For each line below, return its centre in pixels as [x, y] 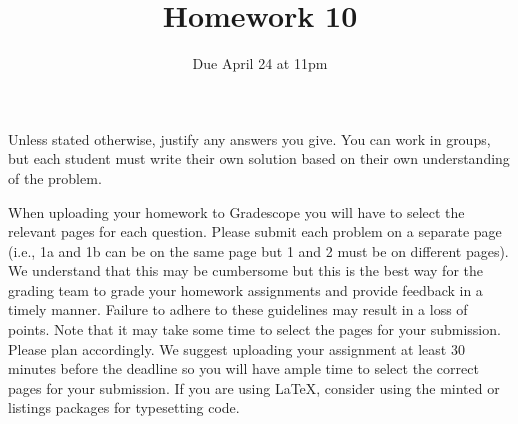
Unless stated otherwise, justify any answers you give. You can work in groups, [249, 138]
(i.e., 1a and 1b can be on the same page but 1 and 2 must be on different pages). [258, 250]
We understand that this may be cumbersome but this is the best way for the [246, 270]
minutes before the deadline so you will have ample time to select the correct [243, 368]
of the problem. [55, 177]
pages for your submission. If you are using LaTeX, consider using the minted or [254, 387]
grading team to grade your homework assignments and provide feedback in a [245, 289]
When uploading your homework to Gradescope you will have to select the [236, 211]
